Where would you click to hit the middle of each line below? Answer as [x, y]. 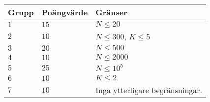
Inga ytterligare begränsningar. [149, 90]
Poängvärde [65, 12]
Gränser [111, 12]
